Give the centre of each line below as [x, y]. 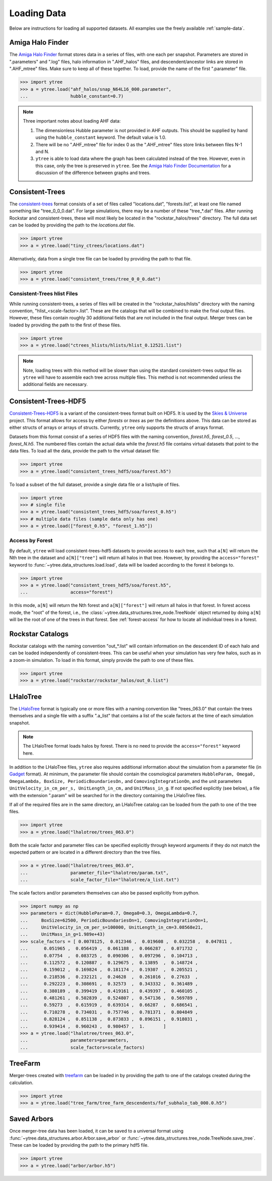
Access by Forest [31, 541]
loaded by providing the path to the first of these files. [65, 325]
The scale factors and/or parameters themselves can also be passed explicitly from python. [105, 892]
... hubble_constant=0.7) [72, 96]
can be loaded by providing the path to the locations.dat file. [72, 225]
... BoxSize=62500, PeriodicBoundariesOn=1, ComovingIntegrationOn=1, [114, 920]
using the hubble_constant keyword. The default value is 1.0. [101, 137]
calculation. [21, 1083]
